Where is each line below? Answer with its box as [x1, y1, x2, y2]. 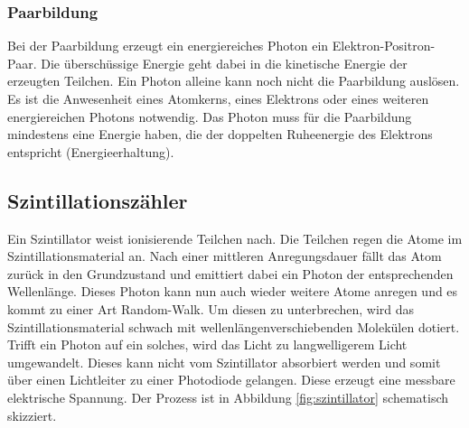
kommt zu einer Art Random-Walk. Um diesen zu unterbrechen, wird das [7, 299, 415, 318]
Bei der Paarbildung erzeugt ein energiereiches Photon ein [7, 36, 329, 55]
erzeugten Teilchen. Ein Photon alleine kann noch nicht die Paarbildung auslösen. [7, 71, 460, 90]
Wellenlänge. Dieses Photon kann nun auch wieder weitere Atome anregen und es [7, 282, 458, 301]
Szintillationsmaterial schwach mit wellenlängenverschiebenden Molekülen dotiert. [7, 317, 460, 336]
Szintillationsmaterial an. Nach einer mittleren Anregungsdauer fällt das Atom [7, 247, 442, 265]
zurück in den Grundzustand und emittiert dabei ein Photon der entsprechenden [7, 264, 454, 283]
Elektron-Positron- [332, 36, 436, 55]
